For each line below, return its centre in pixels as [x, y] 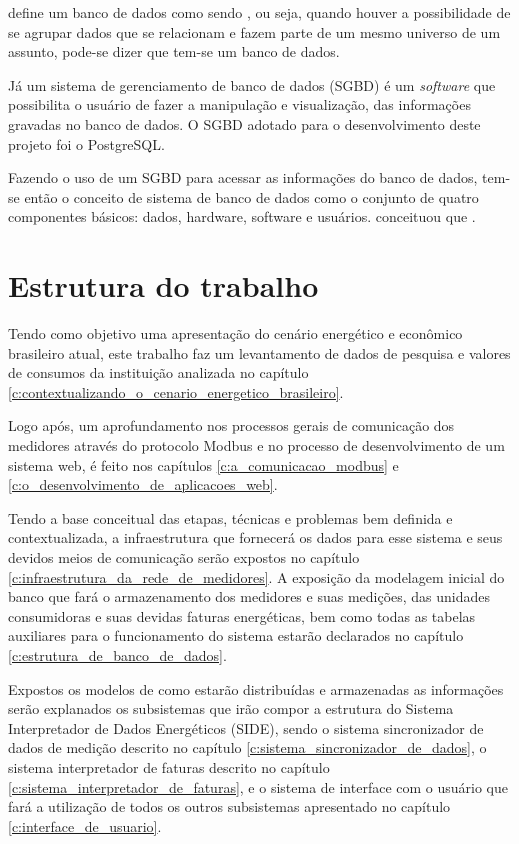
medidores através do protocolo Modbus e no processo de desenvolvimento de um [256, 445]
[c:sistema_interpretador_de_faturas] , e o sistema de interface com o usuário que [258, 786]
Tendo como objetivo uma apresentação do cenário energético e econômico [235, 333]
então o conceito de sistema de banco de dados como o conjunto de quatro [251, 196]
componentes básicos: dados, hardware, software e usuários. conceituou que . [242, 216]
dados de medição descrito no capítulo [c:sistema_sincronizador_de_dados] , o [247, 747]
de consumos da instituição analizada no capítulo [158, 372]
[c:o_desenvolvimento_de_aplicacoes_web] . [143, 484]
